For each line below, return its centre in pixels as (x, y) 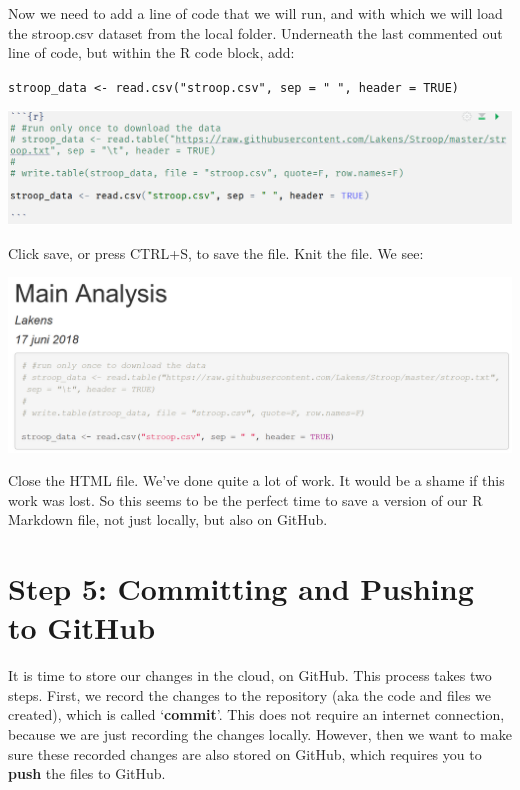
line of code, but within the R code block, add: (151, 52)
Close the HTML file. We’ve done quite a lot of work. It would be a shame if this (256, 480)
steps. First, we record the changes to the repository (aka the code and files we (250, 694)
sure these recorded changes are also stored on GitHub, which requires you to (245, 753)
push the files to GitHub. (87, 773)
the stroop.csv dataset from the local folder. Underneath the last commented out (255, 32)
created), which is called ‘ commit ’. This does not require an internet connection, (256, 714)
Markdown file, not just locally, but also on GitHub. (168, 519)
